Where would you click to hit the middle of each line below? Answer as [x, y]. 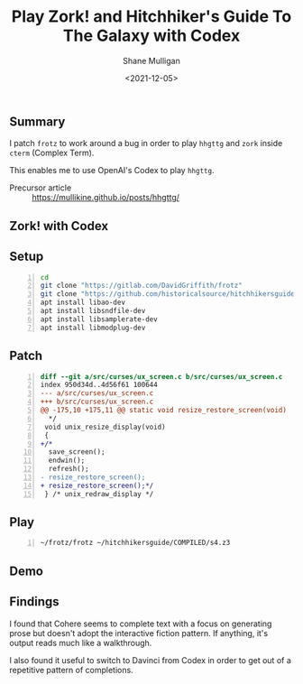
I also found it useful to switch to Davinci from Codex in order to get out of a [150, 660]
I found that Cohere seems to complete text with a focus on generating [141, 624]
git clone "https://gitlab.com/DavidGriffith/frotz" [141, 286]
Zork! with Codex [59, 226]
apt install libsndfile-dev [93, 311]
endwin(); [67, 461]
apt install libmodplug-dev [93, 328]
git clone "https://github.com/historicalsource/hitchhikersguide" [170, 294]
